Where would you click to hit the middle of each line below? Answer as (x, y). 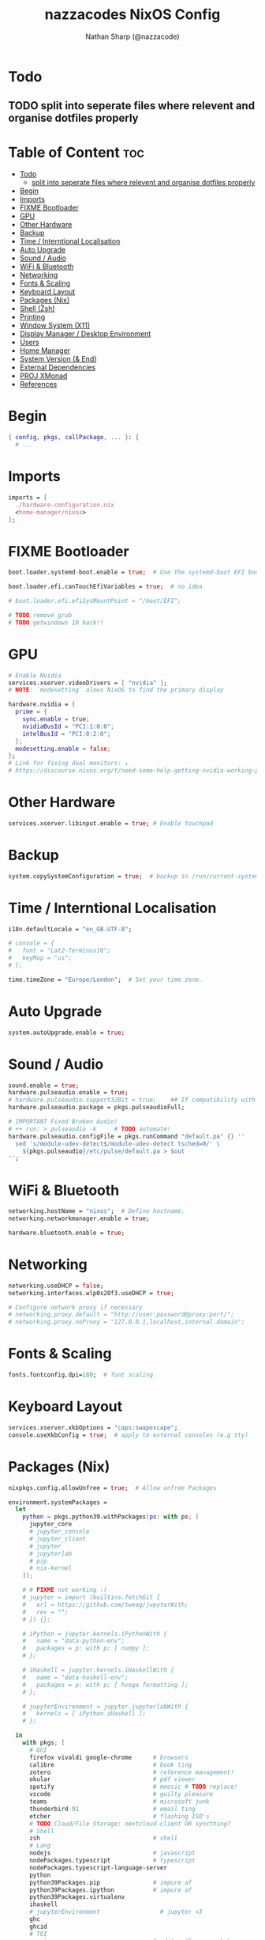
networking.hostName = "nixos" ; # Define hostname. (97, 1211)
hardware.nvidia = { (42, 705)
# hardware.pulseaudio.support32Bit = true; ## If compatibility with (132, 1100)
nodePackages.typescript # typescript (112, 1861)
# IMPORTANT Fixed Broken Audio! (63, 1122)
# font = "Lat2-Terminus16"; (60, 951)
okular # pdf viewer (112, 1779)
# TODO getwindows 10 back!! (56, 623)
